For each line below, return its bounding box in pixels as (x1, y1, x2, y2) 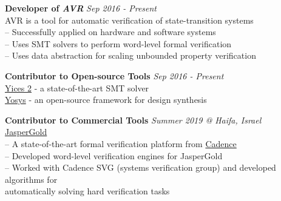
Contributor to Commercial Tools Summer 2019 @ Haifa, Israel (5, 113, 262, 126)
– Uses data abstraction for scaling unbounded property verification (5, 49, 256, 62)
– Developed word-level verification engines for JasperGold (5, 149, 223, 162)
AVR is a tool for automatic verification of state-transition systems (5, 13, 254, 26)
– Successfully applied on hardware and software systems (5, 25, 216, 38)
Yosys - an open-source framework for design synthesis (5, 93, 207, 106)
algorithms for (5, 173, 58, 185)
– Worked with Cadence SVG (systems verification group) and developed (5, 161, 276, 174)
